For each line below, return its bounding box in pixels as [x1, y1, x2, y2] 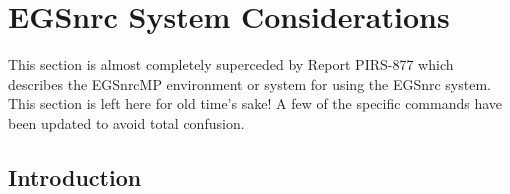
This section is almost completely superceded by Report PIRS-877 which [8, 54, 454, 75]
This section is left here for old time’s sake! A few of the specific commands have [8, 93, 503, 114]
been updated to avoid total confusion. [8, 112, 245, 133]
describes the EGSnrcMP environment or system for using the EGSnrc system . [8, 73, 492, 94]
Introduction [8, 161, 142, 192]
